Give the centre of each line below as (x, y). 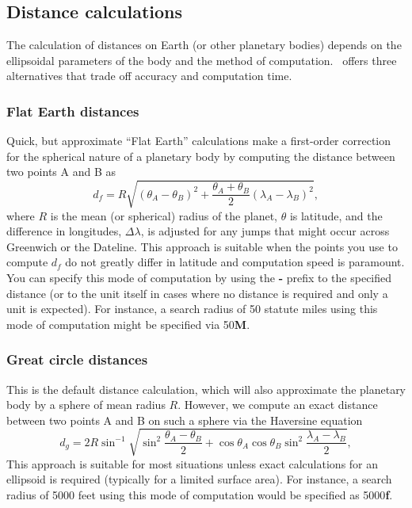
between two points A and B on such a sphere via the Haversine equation (185, 420)
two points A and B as (61, 172)
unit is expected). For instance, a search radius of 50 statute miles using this (192, 309)
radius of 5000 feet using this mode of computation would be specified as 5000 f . (200, 495)
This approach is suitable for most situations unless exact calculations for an (193, 463)
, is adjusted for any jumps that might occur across (265, 231)
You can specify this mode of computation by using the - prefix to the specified (199, 277)
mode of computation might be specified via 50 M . (128, 324)
